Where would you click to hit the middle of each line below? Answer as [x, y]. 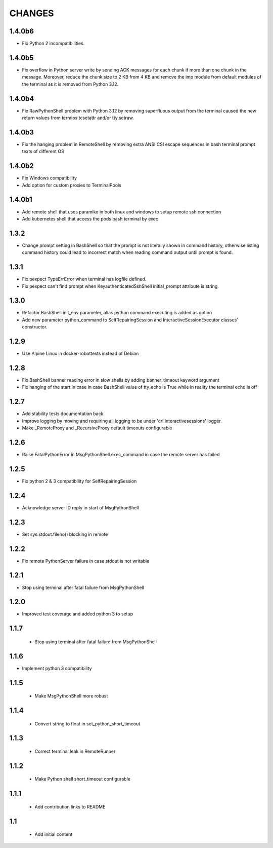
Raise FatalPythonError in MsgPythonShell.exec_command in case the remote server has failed [121, 455]
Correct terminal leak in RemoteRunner [75, 751]
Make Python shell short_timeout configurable [83, 779]
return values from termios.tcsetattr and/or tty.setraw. [78, 118]
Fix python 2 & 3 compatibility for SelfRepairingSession [79, 481]
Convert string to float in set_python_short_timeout [87, 724]
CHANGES [32, 13]
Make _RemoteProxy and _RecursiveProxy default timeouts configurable [97, 428]
